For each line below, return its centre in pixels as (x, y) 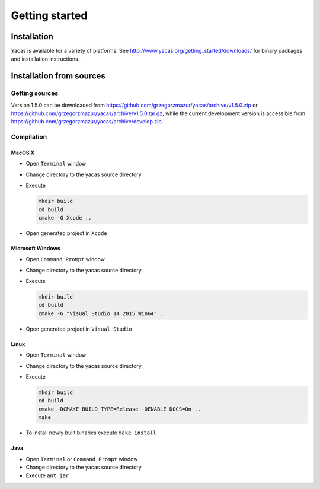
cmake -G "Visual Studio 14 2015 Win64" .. (103, 313)
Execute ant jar (47, 475)
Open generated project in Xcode (66, 233)
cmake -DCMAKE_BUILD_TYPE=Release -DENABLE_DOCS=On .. (119, 409)
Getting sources (35, 93)
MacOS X (23, 153)
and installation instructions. (45, 59)
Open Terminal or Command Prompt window (82, 459)
